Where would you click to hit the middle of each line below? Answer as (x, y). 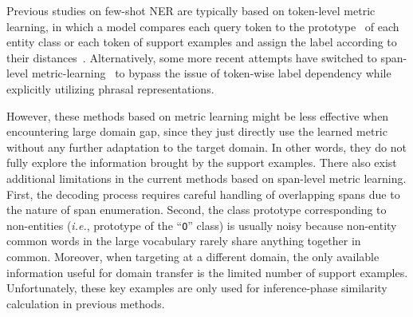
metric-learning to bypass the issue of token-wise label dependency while (211, 73)
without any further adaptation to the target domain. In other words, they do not (206, 147)
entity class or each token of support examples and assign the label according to (202, 42)
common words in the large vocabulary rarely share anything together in (184, 241)
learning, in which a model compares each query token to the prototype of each (203, 26)
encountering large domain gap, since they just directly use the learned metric (197, 131)
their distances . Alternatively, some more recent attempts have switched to (192, 57)
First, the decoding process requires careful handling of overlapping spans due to (203, 194)
